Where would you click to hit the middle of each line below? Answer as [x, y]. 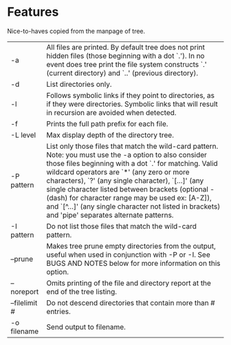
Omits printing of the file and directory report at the [129, 283]
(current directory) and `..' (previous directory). [122, 73]
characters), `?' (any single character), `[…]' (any [125, 180]
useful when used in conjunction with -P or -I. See [129, 254]
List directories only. [79, 84]
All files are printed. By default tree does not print [125, 47]
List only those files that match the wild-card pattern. [132, 146]
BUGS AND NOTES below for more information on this [133, 263]
